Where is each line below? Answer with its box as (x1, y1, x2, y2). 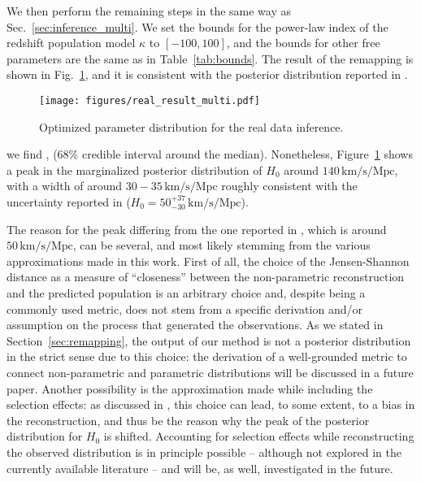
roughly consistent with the (221, 177, 358, 194)
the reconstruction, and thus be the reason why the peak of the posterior (7, 411, 370, 428)
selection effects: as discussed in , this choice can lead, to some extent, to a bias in (7, 396, 415, 413)
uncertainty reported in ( (7, 193, 131, 210)
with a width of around (7, 177, 123, 194)
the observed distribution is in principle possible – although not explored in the (7, 443, 401, 460)
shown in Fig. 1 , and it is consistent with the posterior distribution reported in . (7, 66, 408, 83)
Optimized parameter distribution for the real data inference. (39, 118, 344, 135)
